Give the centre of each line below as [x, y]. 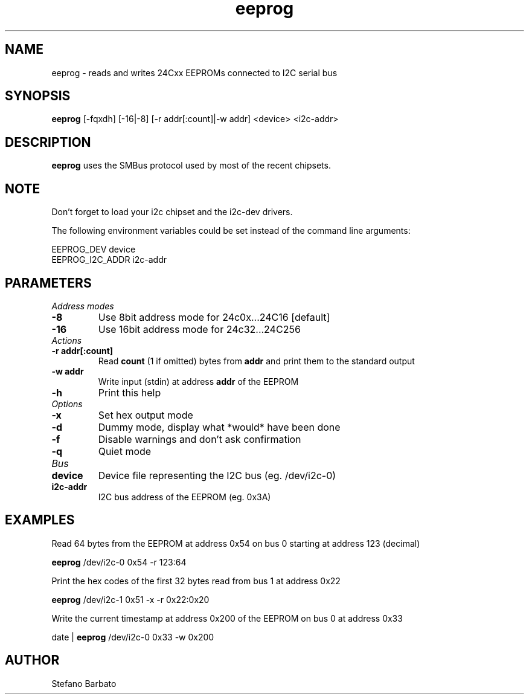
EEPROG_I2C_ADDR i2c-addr [109, 260]
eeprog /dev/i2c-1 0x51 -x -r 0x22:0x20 [130, 599]
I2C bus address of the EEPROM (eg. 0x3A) [184, 497]
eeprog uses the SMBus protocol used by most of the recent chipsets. [191, 166]
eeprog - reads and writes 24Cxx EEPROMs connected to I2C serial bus [194, 72]
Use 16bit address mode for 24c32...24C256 [199, 329]
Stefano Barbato [84, 683]
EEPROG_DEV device [94, 250]
